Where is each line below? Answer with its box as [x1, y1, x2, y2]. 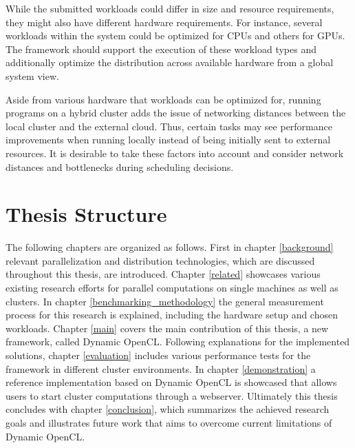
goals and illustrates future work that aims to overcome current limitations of [6, 415, 332, 429]
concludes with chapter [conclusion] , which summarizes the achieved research [6, 402, 330, 416]
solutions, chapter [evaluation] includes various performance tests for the [6, 348, 311, 362]
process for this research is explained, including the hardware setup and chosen [6, 307, 338, 322]
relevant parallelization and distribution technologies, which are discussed [6, 253, 315, 267]
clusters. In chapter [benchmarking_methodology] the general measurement [6, 294, 324, 308]
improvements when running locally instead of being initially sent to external [6, 132, 331, 147]
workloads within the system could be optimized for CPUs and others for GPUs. [6, 28, 345, 43]
